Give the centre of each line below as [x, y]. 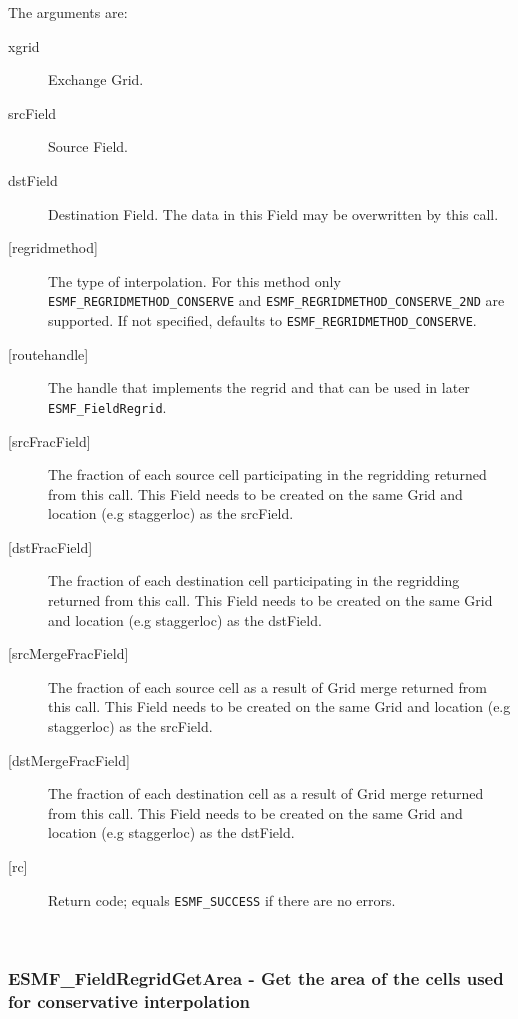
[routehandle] [48, 353]
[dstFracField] [50, 546]
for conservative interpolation [129, 1000]
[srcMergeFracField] [68, 653]
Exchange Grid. [96, 79]
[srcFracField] [49, 440]
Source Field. [88, 146]
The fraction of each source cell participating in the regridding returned [267, 474]
